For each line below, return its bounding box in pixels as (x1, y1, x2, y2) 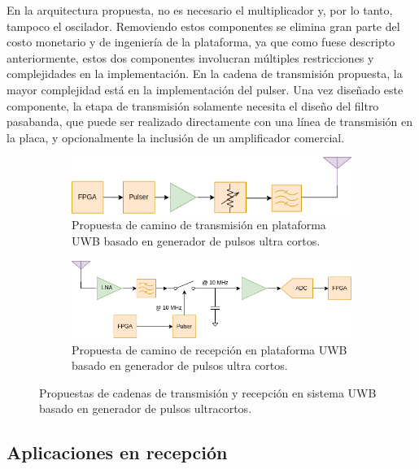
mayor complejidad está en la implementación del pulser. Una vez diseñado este (7, 80, 404, 98)
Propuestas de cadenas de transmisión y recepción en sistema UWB (39, 384, 377, 401)
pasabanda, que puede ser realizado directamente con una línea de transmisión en (7, 113, 413, 130)
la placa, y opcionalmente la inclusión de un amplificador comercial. (7, 128, 345, 145)
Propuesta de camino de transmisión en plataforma (72, 216, 326, 233)
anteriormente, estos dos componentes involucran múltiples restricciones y (7, 49, 374, 66)
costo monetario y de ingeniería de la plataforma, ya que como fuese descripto (7, 33, 395, 50)
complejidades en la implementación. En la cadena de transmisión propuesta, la (7, 65, 403, 82)
